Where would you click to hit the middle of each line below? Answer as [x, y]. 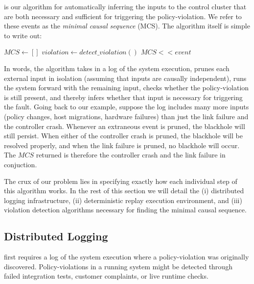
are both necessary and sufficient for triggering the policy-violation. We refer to [123, 16]
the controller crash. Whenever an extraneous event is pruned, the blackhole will [125, 126]
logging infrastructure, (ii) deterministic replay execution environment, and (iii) [123, 200]
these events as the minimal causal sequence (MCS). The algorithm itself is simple [127, 26]
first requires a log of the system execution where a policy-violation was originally [127, 257]
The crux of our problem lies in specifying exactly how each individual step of [121, 181]
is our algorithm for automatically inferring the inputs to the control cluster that [125, 6]
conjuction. [21, 164]
